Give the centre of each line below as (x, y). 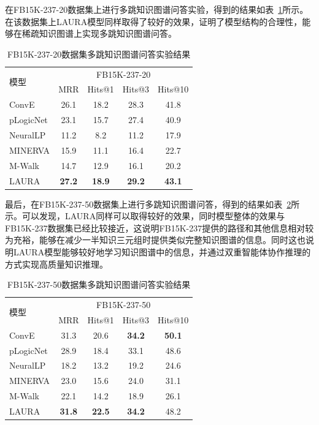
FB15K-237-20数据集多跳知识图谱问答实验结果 (99, 54)
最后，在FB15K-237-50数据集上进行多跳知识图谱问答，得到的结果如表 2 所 (152, 204)
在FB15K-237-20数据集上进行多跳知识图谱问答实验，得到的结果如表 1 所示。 (157, 9)
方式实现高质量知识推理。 (56, 264)
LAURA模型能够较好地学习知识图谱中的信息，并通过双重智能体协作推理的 (162, 252)
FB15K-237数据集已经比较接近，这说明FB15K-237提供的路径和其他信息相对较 (159, 228)
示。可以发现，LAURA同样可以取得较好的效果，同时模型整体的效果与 (145, 216)
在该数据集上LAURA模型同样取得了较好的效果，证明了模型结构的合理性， (154, 21)
